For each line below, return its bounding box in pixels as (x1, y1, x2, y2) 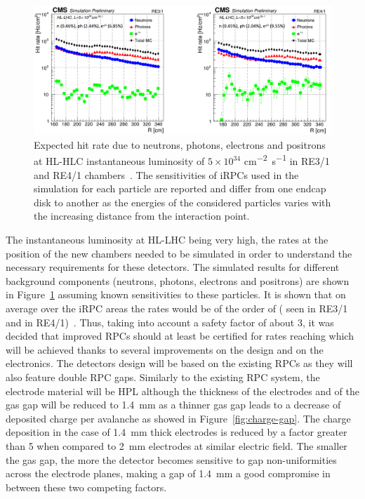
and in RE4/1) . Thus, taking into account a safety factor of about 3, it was (6, 314, 334, 329)
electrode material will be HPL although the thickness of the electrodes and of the (6, 383, 359, 398)
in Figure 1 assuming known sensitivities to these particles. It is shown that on (6, 287, 346, 302)
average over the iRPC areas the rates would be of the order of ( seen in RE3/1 (6, 301, 348, 316)
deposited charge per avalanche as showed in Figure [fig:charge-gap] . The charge (6, 411, 351, 425)
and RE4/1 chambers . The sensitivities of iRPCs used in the (34, 167, 299, 182)
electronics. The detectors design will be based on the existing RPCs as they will (6, 356, 353, 371)
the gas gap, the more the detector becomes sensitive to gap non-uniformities (6, 452, 337, 467)
